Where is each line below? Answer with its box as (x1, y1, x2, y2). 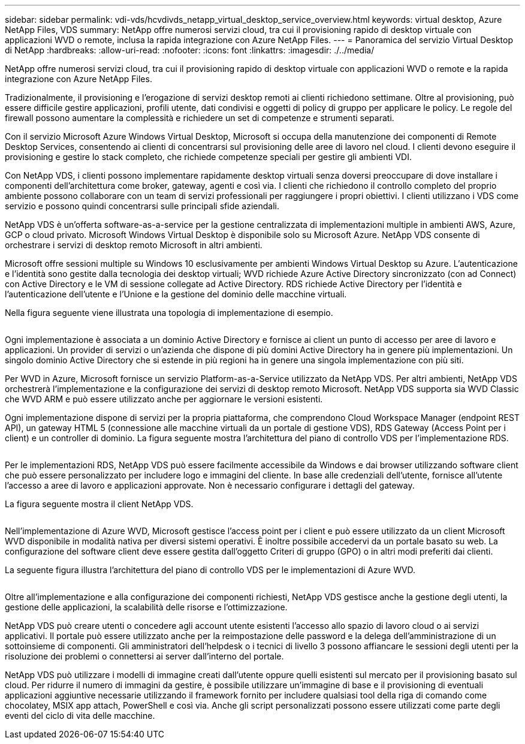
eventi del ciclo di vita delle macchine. (5, 710, 155, 721)
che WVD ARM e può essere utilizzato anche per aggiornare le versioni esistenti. (5, 394, 323, 404)
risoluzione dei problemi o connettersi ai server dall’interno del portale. (5, 651, 284, 661)
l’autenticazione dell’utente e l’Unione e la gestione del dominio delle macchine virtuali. (5, 289, 347, 299)
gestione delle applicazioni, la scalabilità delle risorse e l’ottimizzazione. (5, 602, 288, 612)
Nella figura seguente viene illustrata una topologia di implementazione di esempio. (5, 308, 333, 318)
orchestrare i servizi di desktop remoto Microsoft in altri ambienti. (5, 240, 262, 250)
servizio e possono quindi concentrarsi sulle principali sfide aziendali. (5, 201, 279, 211)
